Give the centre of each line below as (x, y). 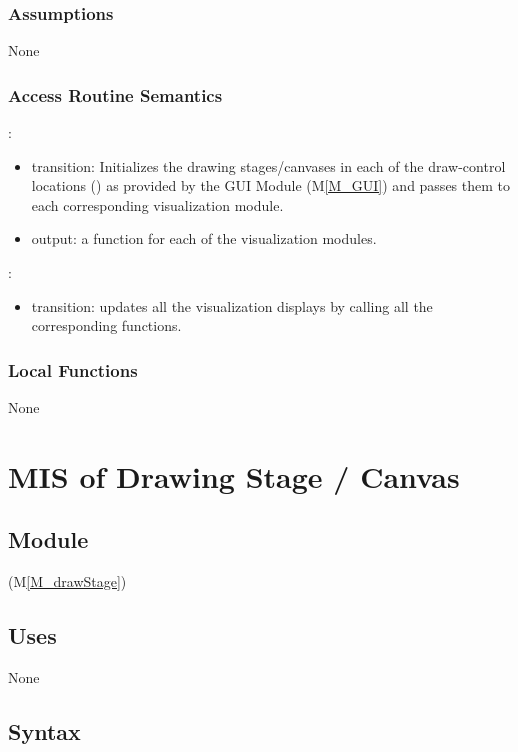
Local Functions (73, 369)
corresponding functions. (106, 325)
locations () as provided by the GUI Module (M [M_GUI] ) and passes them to (270, 185)
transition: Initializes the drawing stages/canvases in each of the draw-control (268, 165)
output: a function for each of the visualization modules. (204, 238)
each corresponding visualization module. (157, 204)
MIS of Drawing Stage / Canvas (234, 475)
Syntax (44, 730)
